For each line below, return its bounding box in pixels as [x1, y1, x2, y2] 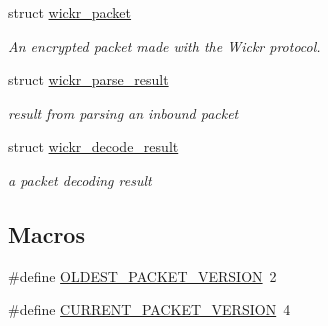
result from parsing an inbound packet [8, 102, 239, 123]
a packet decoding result [8, 169, 152, 190]
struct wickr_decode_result [8, 136, 179, 157]
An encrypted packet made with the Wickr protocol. [8, 35, 321, 56]
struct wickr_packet [8, 2, 132, 22]
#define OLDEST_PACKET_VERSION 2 [8, 265, 277, 286]
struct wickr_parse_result [8, 69, 169, 90]
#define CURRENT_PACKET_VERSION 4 [8, 299, 291, 320]
